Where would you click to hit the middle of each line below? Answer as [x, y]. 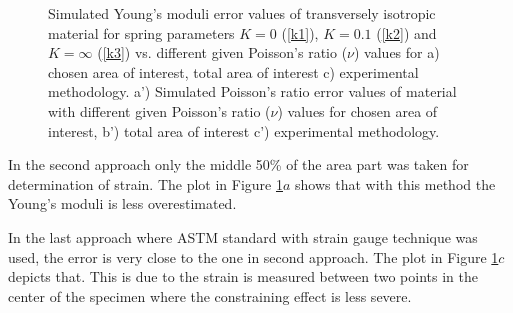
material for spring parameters [141, 32]
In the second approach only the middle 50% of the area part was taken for [238, 164]
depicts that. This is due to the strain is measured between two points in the [243, 276]
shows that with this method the [395, 183]
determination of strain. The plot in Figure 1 [145, 183]
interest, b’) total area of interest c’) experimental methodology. [244, 130]
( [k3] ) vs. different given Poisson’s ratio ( [222, 52]
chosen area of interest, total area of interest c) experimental [233, 71]
